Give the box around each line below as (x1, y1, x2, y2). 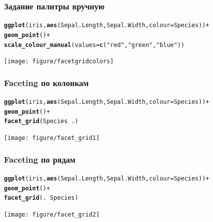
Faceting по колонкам (4, 76, 89, 89)
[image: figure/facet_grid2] (4, 211, 100, 218)
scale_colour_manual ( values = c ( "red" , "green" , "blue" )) (4, 41, 185, 48)
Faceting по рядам (4, 153, 76, 165)
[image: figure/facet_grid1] (4, 134, 100, 142)
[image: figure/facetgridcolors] (4, 58, 114, 65)
